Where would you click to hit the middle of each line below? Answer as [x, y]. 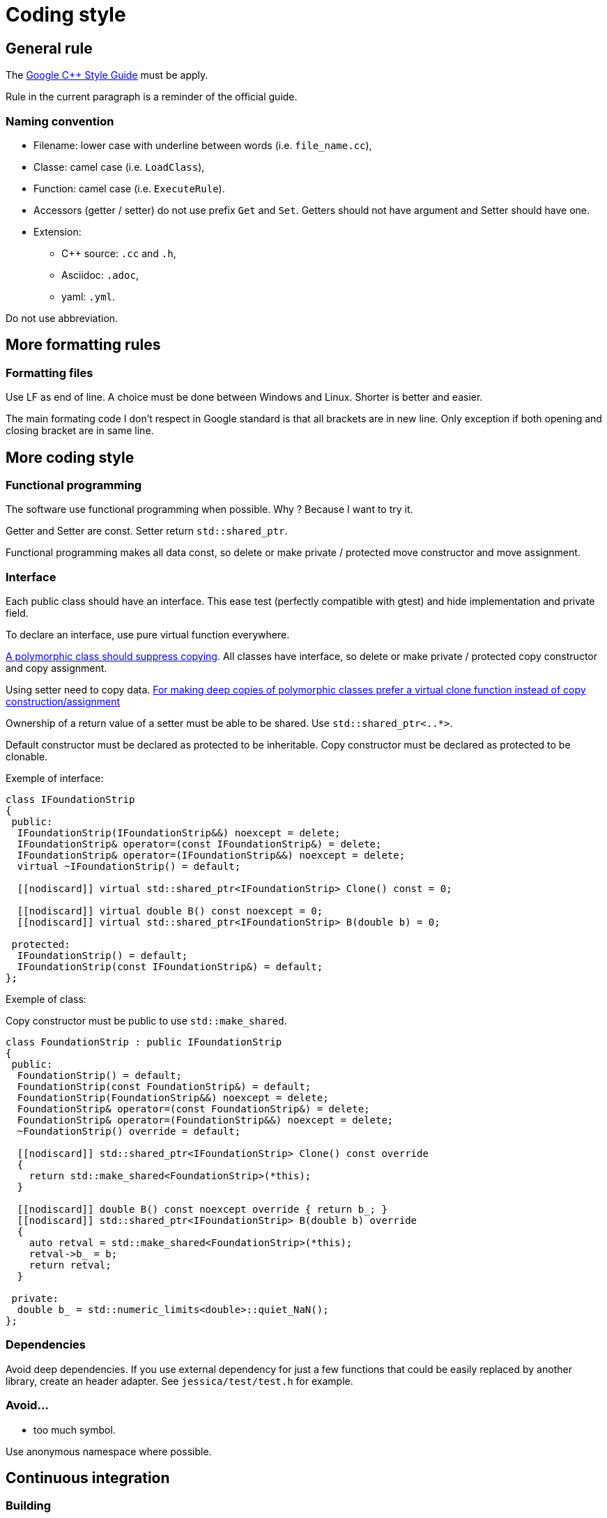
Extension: [57, 231]
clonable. [27, 757]
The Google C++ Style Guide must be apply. [107, 75]
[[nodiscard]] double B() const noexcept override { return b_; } [202, 1210]
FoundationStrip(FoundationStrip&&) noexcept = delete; [173, 1098]
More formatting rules [83, 345]
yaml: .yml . [89, 296]
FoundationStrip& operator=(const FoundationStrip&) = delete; [193, 1109]
